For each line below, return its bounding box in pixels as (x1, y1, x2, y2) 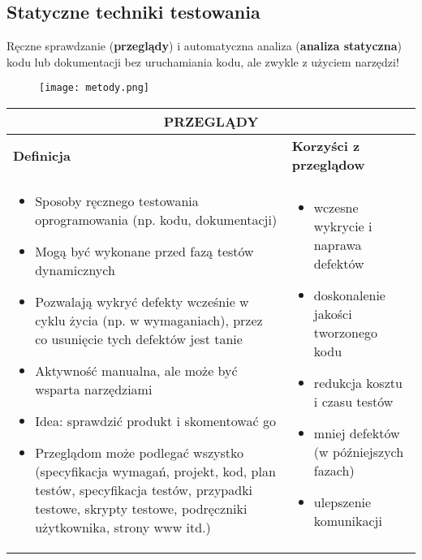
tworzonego (313, 323, 378, 342)
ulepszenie (313, 493, 372, 512)
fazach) (313, 461, 355, 480)
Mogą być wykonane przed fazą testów (35, 242, 254, 261)
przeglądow (291, 155, 365, 174)
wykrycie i (313, 217, 372, 236)
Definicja (13, 145, 71, 165)
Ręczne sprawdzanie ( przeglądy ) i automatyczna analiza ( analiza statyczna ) (6, 37, 402, 54)
